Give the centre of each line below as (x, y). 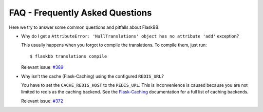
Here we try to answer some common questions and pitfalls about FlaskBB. (85, 27)
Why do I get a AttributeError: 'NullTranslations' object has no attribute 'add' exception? (130, 36)
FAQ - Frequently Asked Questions (80, 13)
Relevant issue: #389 (42, 67)
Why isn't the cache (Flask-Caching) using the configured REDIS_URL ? (93, 76)
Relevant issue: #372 (42, 101)
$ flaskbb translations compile (68, 56)
